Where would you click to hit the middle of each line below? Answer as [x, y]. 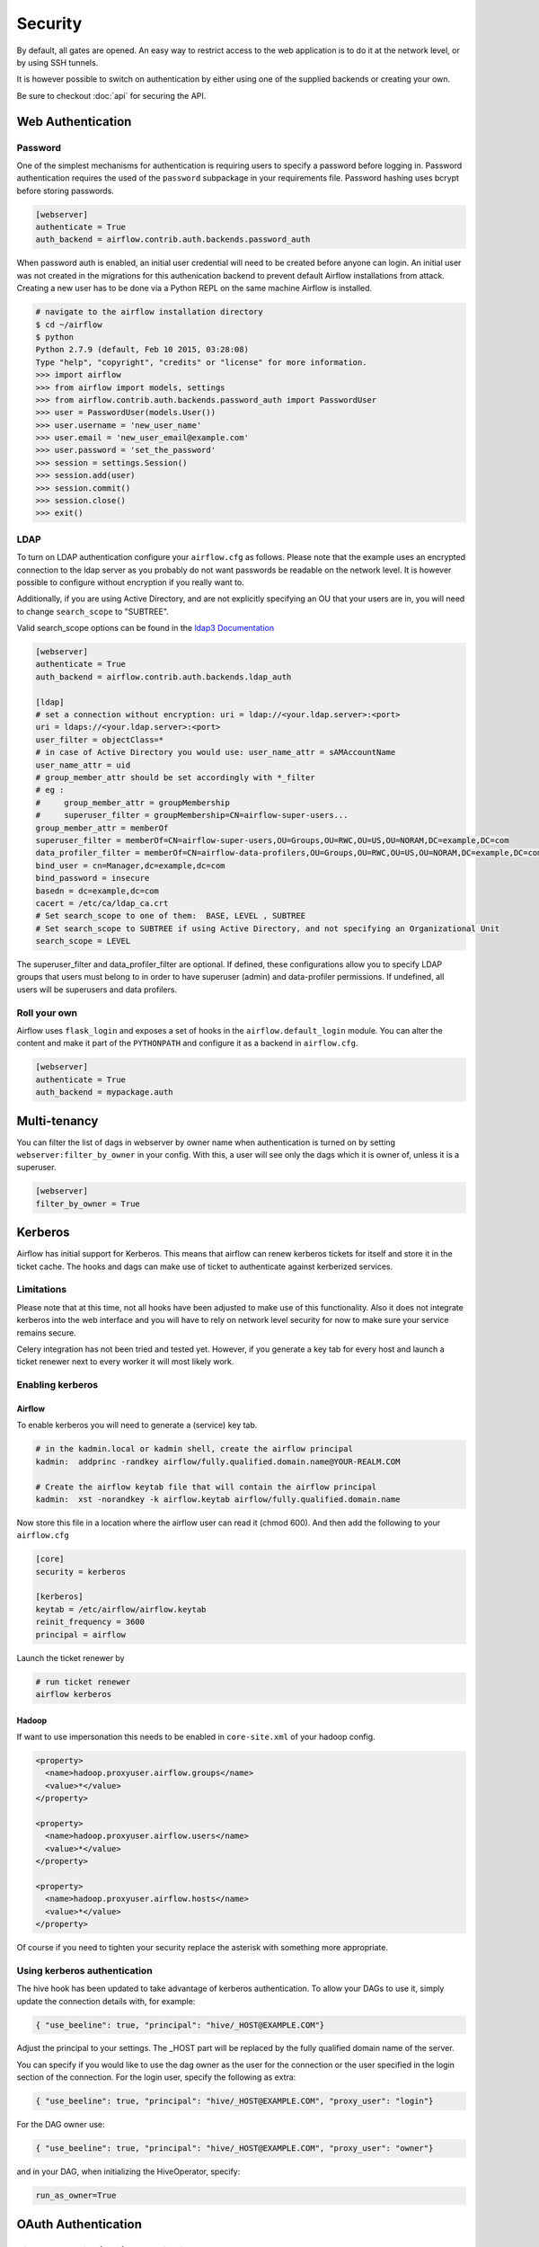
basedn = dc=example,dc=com [97, 891]
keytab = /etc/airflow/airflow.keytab [121, 1609]
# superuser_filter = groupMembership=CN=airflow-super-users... [192, 815]
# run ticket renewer [83, 1682]
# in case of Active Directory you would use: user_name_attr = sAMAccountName [216, 752]
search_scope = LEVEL [83, 941]
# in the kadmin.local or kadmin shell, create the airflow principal [194, 1449]
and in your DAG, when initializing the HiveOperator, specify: [128, 2172]
